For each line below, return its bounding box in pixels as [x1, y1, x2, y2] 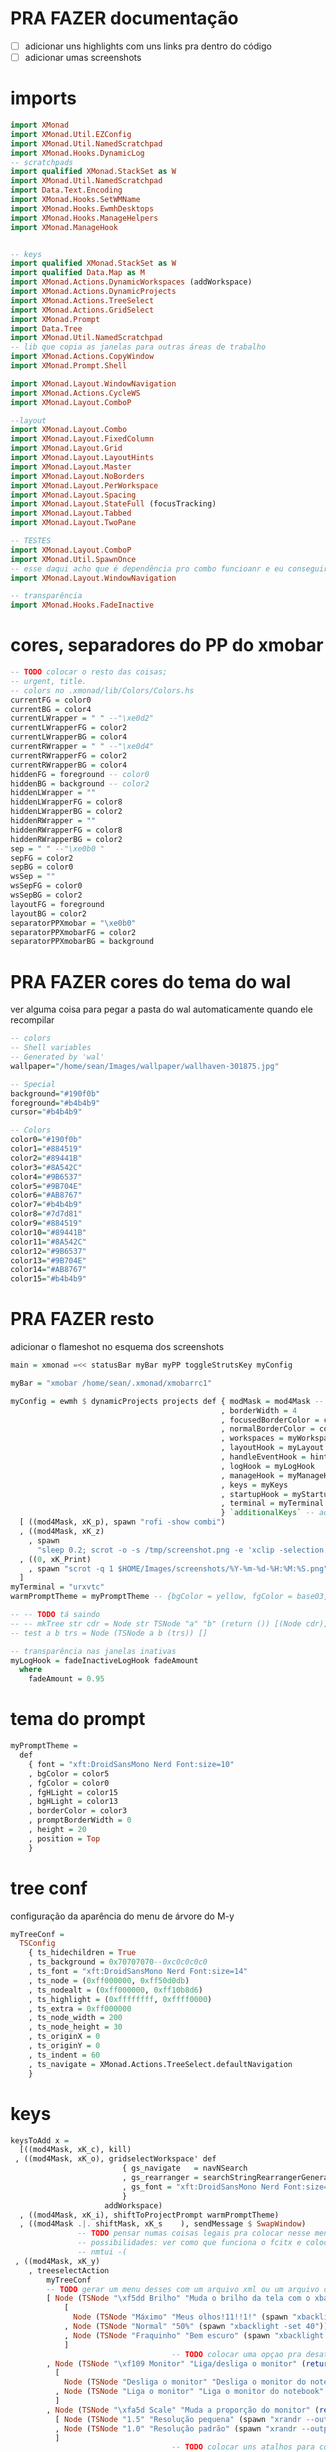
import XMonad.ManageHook [10, 222, 118, 232]
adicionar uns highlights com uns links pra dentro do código [24, 40, 272, 52]
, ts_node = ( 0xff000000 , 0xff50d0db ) [28, 1975, 190, 1986]
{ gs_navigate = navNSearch [121, 2163, 248, 2174]
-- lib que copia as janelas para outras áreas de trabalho [10, 342, 267, 352]
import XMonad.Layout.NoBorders [10, 471, 145, 481]
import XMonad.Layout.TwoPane [10, 518, 137, 528]
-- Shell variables [10, 1043, 92, 1053]
